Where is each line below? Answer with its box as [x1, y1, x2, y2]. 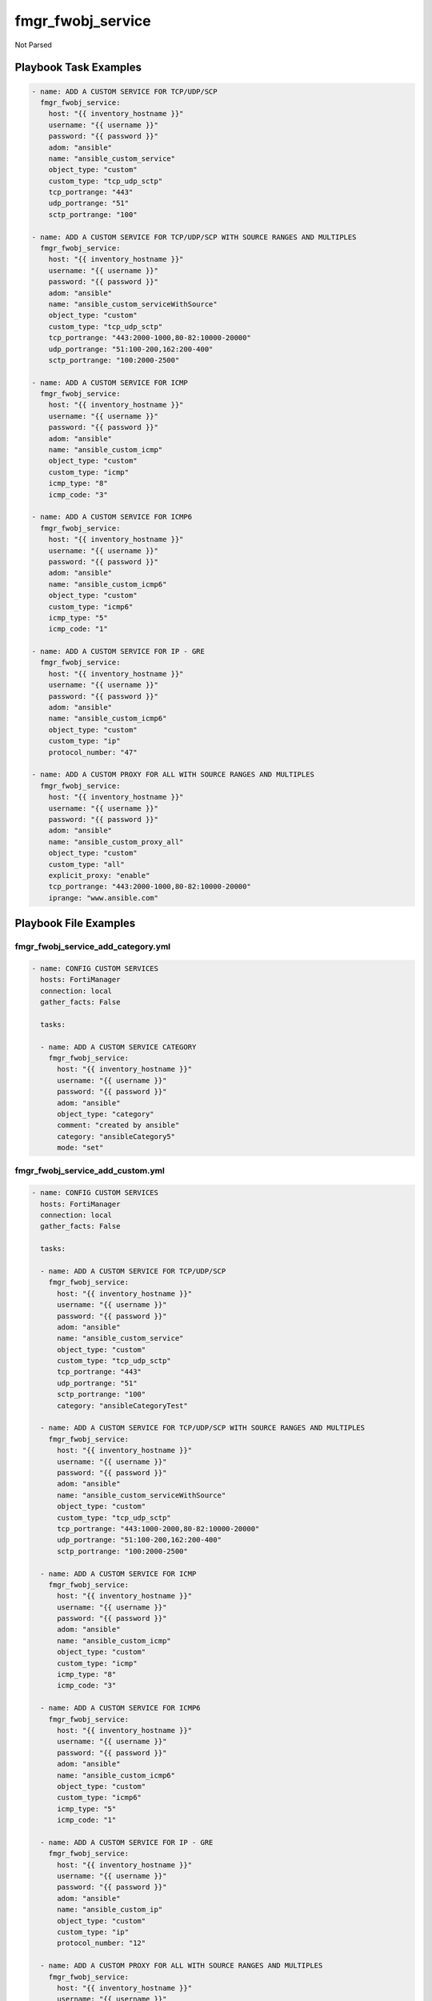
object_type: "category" [57, 1109, 155, 1118]
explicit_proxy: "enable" [48, 871, 150, 880]
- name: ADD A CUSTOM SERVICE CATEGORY [40, 1042, 197, 1052]
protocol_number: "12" [57, 1939, 146, 1948]
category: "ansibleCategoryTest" [57, 1401, 188, 1410]
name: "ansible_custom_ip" [57, 1905, 163, 1915]
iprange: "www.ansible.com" [48, 893, 159, 902]
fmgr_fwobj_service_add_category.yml [14, 941, 171, 952]
